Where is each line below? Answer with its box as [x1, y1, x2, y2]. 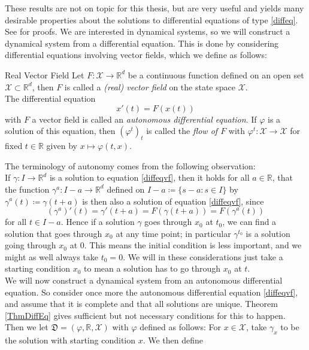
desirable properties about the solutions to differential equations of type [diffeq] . [5, 13, 298, 26]
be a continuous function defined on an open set [128, 68, 304, 81]
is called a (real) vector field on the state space [64, 80, 235, 93]
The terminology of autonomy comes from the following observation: [5, 159, 256, 172]
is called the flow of [146, 124, 218, 137]
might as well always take [5, 250, 99, 263]
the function [5, 182, 50, 195]
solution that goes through [5, 227, 102, 239]
